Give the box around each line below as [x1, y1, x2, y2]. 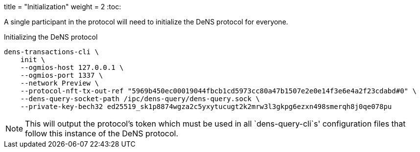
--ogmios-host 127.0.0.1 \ [20, 64, 124, 71]
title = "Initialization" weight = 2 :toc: [4, 2, 121, 11]
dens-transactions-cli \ [4, 48, 99, 56]
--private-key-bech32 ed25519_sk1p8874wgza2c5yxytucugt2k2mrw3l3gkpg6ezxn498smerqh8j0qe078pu [20, 103, 392, 110]
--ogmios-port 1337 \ [20, 71, 103, 79]
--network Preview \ [20, 79, 99, 87]
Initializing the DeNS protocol [4, 33, 98, 41]
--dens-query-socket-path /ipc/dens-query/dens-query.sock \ [20, 95, 260, 103]
